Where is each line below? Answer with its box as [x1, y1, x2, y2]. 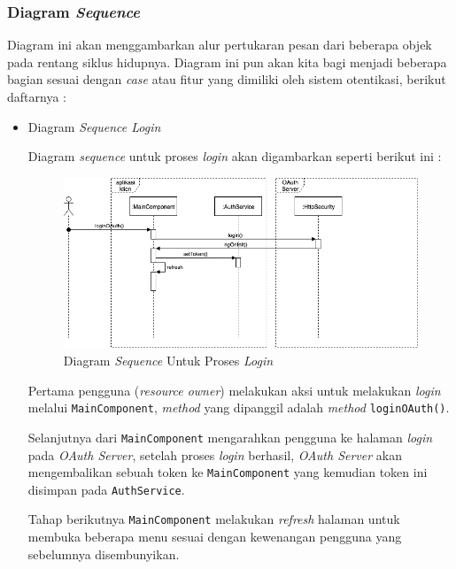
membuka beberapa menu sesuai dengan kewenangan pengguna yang [27, 527, 402, 546]
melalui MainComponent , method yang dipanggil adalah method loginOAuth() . [27, 398, 450, 417]
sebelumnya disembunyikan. [27, 544, 180, 563]
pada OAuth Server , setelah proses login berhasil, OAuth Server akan [27, 445, 402, 464]
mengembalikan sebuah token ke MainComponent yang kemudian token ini [27, 463, 428, 481]
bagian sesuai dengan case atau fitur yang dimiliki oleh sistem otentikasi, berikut [7, 70, 446, 88]
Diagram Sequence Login [27, 117, 161, 135]
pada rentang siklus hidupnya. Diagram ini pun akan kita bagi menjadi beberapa [7, 52, 447, 71]
